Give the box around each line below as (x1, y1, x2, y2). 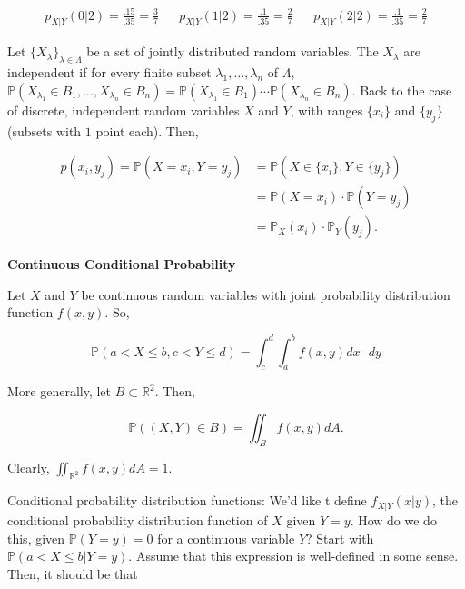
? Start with (306, 528, 374, 547)
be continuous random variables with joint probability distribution (81, 285, 450, 304)
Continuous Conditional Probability (7, 255, 236, 274)
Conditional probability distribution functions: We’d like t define (7, 491, 367, 510)
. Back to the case (351, 80, 452, 99)
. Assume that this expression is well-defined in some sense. (128, 546, 459, 565)
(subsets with (7, 121, 82, 140)
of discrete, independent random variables (7, 100, 240, 119)
